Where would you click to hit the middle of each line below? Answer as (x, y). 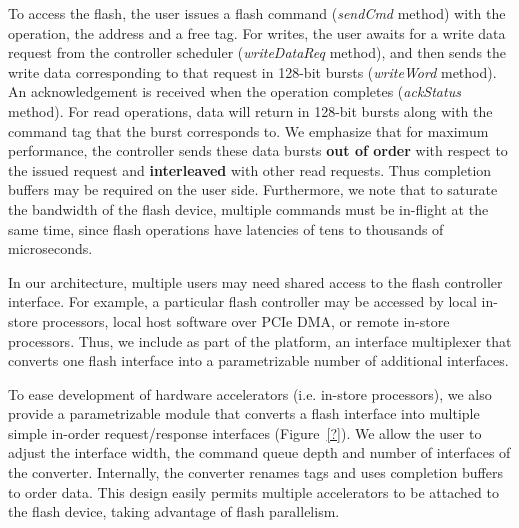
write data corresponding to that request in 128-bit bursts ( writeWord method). (252, 71)
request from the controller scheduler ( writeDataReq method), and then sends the (257, 52)
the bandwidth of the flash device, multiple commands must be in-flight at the (248, 208)
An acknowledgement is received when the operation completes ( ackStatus (234, 91)
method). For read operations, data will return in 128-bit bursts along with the (250, 110)
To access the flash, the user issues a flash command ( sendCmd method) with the (257, 13)
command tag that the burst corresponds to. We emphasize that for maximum (248, 130)
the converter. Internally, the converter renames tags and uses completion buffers (255, 472)
